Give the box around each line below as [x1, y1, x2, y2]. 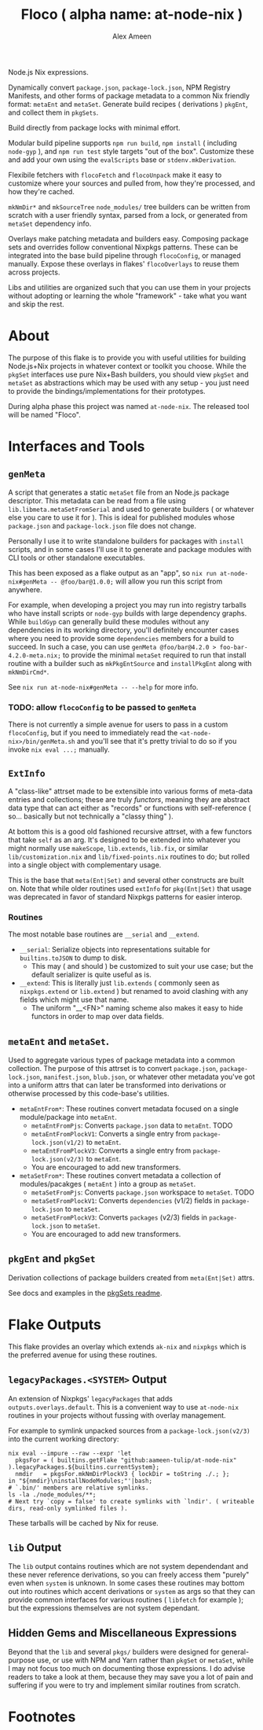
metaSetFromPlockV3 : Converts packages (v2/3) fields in [31, 1213, 208, 1222]
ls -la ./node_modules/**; [8, 1490, 97, 1499]
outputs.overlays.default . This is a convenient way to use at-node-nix [8, 1402, 239, 1412]
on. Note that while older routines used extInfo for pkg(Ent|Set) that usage [8, 883, 252, 893]
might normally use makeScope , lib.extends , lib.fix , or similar [8, 843, 209, 852]
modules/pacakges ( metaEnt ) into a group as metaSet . [19, 1180, 196, 1189]
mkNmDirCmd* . [8, 667, 49, 676]
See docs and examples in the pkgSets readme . [8, 1288, 163, 1297]
